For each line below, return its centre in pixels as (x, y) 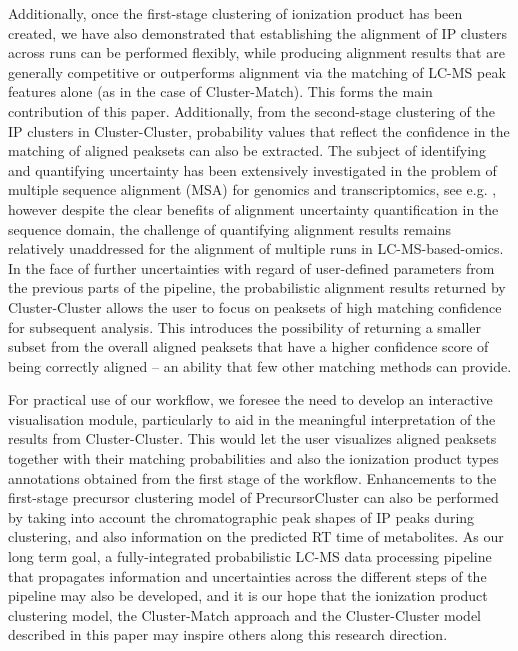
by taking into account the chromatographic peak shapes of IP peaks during (241, 516)
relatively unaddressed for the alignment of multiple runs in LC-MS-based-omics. (256, 248)
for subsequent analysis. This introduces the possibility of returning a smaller (245, 326)
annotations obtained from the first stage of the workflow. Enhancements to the (252, 477)
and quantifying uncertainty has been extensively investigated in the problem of (252, 169)
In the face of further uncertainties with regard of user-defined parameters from (251, 267)
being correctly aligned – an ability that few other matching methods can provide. (260, 365)
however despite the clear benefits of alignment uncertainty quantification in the (253, 208)
